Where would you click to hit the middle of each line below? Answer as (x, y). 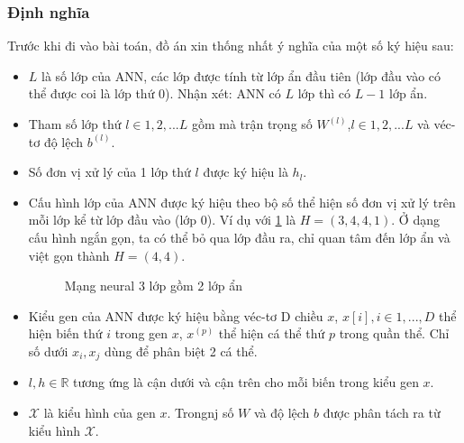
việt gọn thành (69, 255)
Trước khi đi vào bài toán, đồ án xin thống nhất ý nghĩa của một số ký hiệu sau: (231, 46)
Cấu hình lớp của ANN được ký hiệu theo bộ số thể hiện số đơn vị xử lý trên (242, 202)
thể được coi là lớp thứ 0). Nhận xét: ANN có (155, 93)
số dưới (48, 351)
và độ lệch (282, 412)
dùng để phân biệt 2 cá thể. (181, 351)
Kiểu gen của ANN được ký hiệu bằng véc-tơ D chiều (176, 315)
